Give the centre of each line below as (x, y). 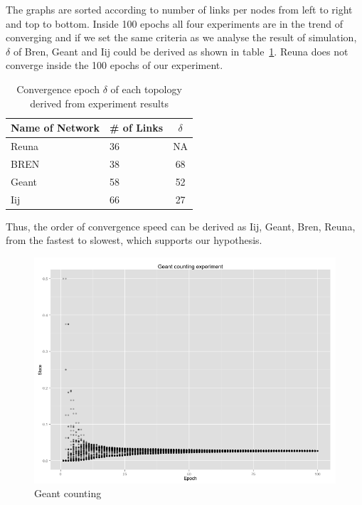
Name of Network (55, 128)
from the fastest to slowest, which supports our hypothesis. (134, 240)
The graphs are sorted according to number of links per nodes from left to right (179, 9)
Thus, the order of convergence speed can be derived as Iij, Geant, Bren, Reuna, (181, 226)
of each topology (146, 89)
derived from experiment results (99, 103)
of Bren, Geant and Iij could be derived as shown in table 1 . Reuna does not (181, 51)
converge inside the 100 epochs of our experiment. (115, 65)
